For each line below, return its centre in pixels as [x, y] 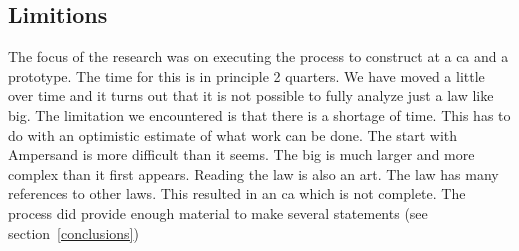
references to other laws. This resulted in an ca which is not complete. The [237, 193]
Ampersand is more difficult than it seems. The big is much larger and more [241, 154]
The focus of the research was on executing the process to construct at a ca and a [258, 56]
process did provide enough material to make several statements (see [218, 212]
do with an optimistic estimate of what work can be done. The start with [233, 134]
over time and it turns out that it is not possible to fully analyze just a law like [251, 95]
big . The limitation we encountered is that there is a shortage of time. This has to [259, 114]
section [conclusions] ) [73, 232]
